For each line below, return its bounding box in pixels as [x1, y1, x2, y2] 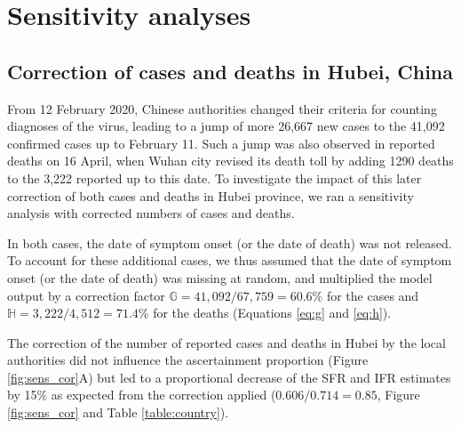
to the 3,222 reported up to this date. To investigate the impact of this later [7, 168, 422, 187]
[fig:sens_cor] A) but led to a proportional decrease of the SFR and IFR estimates [7, 367, 451, 386]
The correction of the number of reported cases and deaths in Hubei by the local [7, 333, 446, 351]
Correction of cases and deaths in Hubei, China [7, 57, 454, 85]
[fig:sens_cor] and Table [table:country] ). [7, 403, 229, 422]
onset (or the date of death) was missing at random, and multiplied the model [7, 268, 433, 287]
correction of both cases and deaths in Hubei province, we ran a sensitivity [7, 186, 414, 205]
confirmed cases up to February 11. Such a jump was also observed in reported [7, 133, 435, 152]
